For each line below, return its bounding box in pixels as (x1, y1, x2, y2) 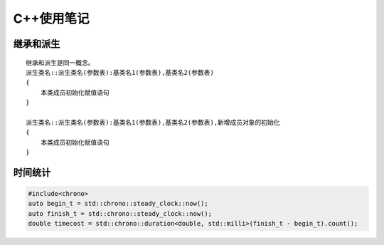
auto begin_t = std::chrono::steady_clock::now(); (28, 199, 209, 208)
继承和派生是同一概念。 (26, 58, 95, 67)
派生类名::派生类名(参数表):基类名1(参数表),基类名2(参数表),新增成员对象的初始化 (26, 118, 280, 126)
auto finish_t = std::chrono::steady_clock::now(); (28, 209, 213, 217)
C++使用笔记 (13, 11, 90, 26)
